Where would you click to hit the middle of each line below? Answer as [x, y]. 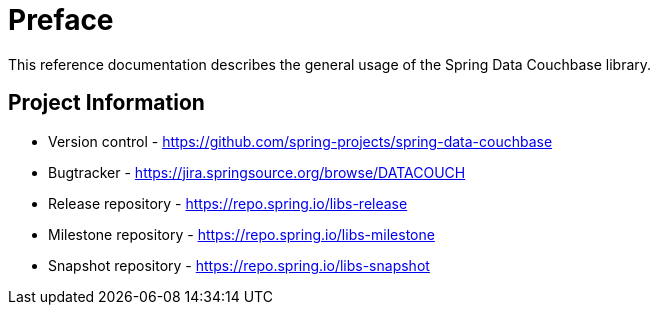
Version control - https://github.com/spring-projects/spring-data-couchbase [300, 141]
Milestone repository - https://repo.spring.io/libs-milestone [241, 234]
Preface [61, 20]
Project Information [106, 103]
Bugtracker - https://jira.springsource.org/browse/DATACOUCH [257, 172]
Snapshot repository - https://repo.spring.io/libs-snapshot [239, 265]
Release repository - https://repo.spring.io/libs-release [228, 203]
